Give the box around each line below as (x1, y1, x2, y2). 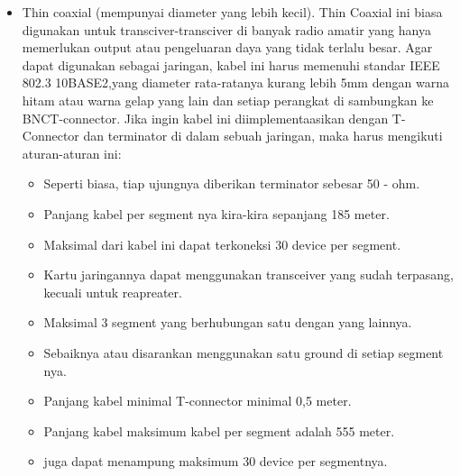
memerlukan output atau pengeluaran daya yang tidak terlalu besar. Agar (22, 38, 433, 57)
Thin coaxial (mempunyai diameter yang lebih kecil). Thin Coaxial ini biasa (22, 3, 443, 21)
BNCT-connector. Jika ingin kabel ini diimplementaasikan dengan (22, 108, 389, 127)
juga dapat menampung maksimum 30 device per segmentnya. (43, 452, 388, 471)
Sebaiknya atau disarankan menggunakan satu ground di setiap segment (43, 343, 444, 362)
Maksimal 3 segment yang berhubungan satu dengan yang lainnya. (43, 313, 412, 332)
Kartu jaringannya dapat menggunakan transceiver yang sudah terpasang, (43, 265, 454, 284)
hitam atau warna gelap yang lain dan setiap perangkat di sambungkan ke (22, 90, 434, 109)
